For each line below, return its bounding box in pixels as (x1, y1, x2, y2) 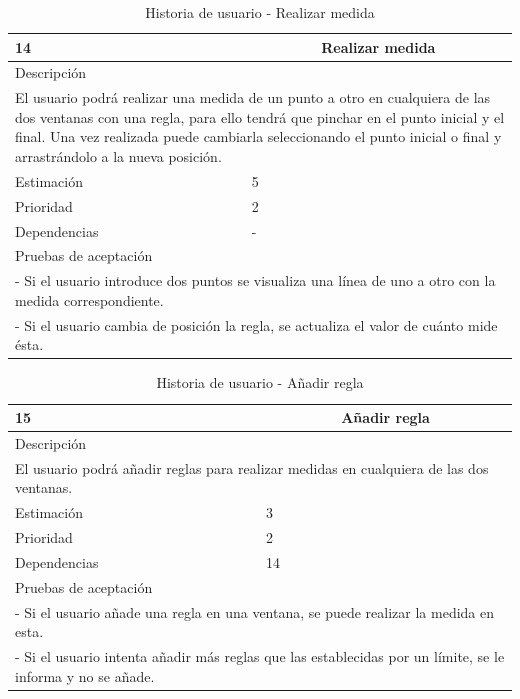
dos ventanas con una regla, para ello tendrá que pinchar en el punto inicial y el (15, 106, 505, 127)
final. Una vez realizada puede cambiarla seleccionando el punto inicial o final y (15, 126, 502, 147)
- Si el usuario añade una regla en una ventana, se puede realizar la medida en (15, 601, 495, 622)
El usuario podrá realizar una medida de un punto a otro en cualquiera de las (15, 87, 491, 108)
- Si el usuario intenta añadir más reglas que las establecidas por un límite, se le (15, 645, 505, 666)
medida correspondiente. (15, 289, 164, 310)
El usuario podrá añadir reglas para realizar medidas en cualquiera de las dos (15, 457, 489, 478)
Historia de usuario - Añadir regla (156, 372, 364, 393)
